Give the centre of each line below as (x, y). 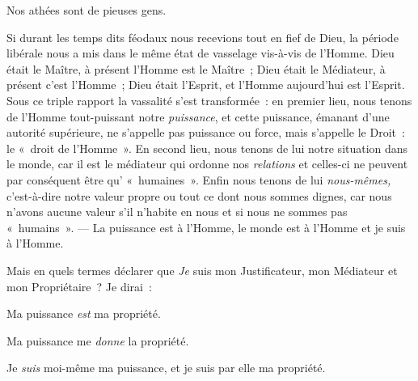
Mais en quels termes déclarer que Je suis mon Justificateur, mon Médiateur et (202, 270)
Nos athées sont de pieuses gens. (87, 10)
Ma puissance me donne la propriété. (98, 340)
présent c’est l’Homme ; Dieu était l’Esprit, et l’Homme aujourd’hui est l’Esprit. (206, 85)
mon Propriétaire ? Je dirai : (79, 286)
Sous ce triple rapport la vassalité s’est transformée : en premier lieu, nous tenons (209, 100)
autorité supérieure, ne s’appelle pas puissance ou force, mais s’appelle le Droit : (206, 132)
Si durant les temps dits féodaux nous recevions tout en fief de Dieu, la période (203, 37)
